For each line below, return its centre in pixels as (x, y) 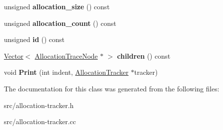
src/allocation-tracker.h (39, 105)
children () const (144, 55)
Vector (14, 55)
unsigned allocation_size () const (57, 6)
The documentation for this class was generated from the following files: (112, 88)
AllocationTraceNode (66, 55)
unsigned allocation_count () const (60, 23)
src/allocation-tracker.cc (40, 121)
